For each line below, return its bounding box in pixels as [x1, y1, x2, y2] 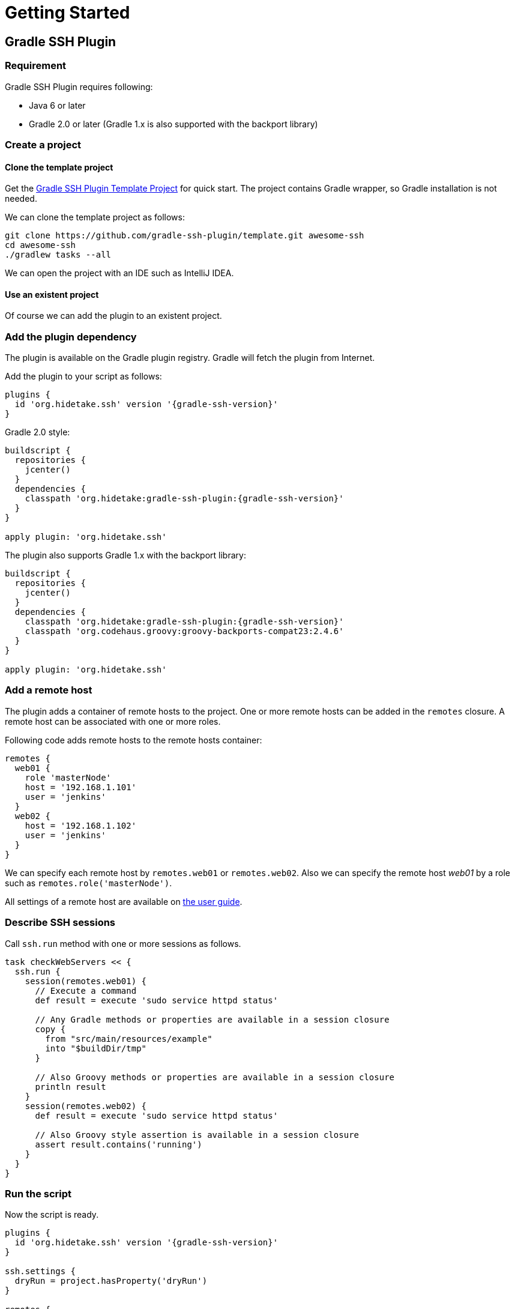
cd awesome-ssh [5, 240, 76, 250]
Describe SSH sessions [5, 916, 116, 929]
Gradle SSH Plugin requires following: [5, 81, 153, 92]
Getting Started [5, 2, 130, 23]
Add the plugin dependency [5, 330, 137, 343]
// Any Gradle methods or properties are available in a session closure [35, 1014, 390, 1024]
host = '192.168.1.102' [25, 820, 137, 830]
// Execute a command [35, 985, 137, 996]
